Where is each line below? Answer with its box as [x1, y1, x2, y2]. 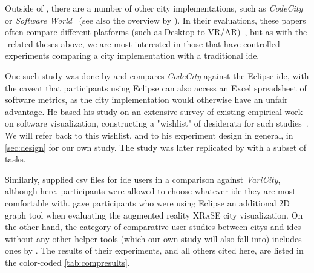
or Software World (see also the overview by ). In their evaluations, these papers [5, 13, 306, 26]
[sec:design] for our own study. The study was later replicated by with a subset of [5, 140, 307, 153]
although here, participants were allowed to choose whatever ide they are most [5, 185, 296, 197]
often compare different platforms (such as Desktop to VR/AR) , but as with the [5, 25, 307, 38]
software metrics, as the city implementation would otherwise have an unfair [5, 93, 288, 106]
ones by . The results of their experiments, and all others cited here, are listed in [5, 244, 304, 257]
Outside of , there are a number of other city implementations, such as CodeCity [5, 2, 303, 14]
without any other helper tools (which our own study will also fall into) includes [5, 232, 302, 245]
